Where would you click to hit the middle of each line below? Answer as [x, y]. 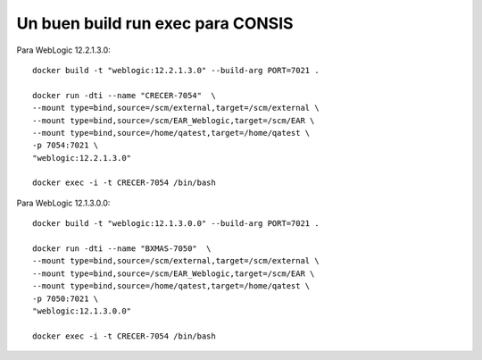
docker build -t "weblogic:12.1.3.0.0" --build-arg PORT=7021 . [176, 224]
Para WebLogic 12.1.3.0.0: [63, 203]
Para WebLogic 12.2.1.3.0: [63, 50]
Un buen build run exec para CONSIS [155, 23]
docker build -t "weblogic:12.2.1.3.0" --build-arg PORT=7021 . [176, 70]
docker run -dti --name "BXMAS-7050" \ [122, 249]
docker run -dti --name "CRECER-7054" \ [124, 95]
